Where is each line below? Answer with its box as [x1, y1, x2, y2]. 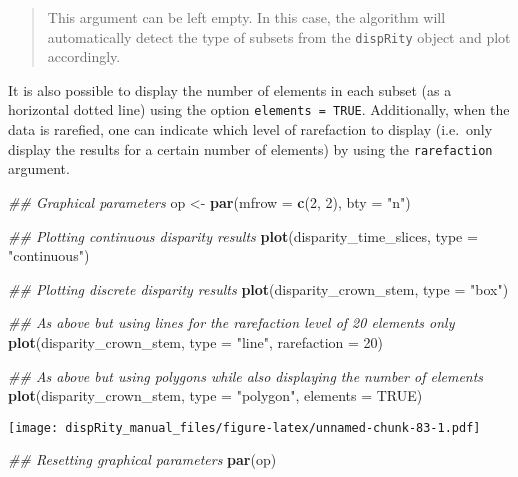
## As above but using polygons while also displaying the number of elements [8, 365, 484, 386]
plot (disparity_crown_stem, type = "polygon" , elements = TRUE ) [8, 385, 423, 406]
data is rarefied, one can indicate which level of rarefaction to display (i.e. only [8, 119, 493, 140]
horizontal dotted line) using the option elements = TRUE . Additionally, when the [8, 99, 510, 120]
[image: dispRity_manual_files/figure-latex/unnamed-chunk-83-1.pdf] [8, 420, 481, 435]
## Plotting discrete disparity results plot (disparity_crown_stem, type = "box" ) [8, 278, 509, 299]
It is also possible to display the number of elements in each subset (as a [8, 79, 452, 100]
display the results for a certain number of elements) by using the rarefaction [8, 138, 493, 159]
